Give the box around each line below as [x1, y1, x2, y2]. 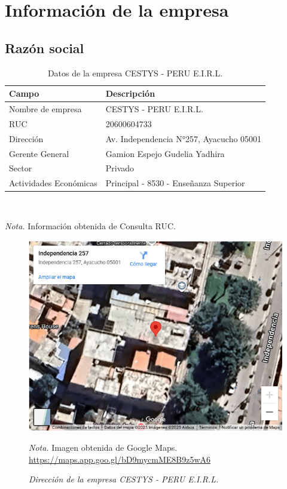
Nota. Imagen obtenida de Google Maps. [29, 441, 178, 453]
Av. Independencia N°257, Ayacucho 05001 [105, 132, 262, 144]
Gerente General [9, 147, 69, 159]
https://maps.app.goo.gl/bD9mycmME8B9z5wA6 [29, 453, 211, 465]
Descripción [105, 87, 155, 100]
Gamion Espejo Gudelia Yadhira [105, 147, 225, 159]
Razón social [5, 38, 84, 57]
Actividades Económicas [9, 177, 97, 189]
